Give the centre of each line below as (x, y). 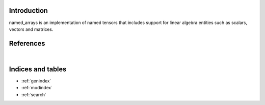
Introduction (28, 11)
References (27, 43)
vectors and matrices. (31, 29)
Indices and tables (38, 69)
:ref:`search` (34, 94)
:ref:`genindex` (36, 80)
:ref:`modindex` (37, 88)
